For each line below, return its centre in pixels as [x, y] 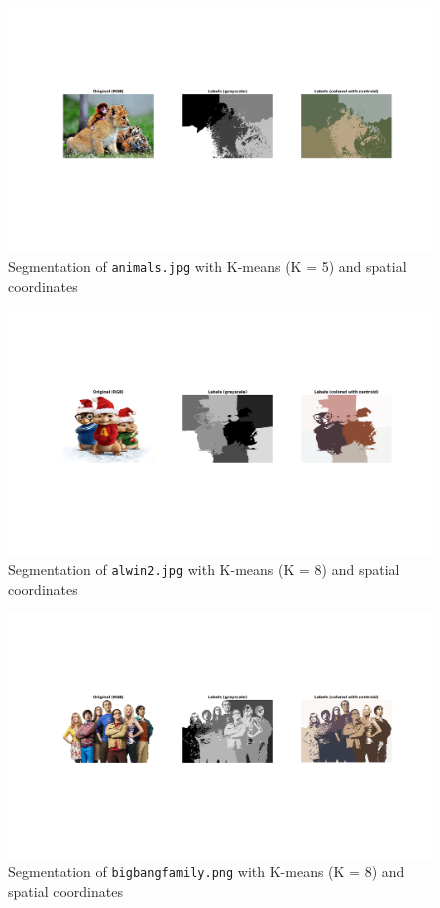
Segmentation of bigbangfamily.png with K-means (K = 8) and [206, 871]
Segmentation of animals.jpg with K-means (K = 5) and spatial [207, 266]
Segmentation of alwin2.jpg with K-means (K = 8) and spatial [204, 568]
